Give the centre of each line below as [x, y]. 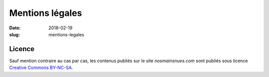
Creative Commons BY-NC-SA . [41, 68]
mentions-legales [67, 34]
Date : [15, 28]
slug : [14, 34]
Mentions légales [46, 13]
